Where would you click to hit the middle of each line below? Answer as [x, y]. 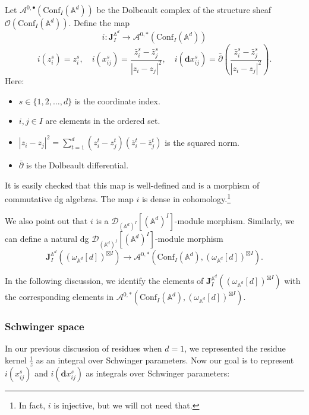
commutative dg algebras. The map [69, 199]
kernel [16, 360]
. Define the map [99, 23]
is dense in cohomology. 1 [186, 198]
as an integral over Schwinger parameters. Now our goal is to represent [165, 360]
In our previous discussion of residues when [83, 348]
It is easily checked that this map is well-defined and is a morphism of [132, 185]
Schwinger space [45, 326]
